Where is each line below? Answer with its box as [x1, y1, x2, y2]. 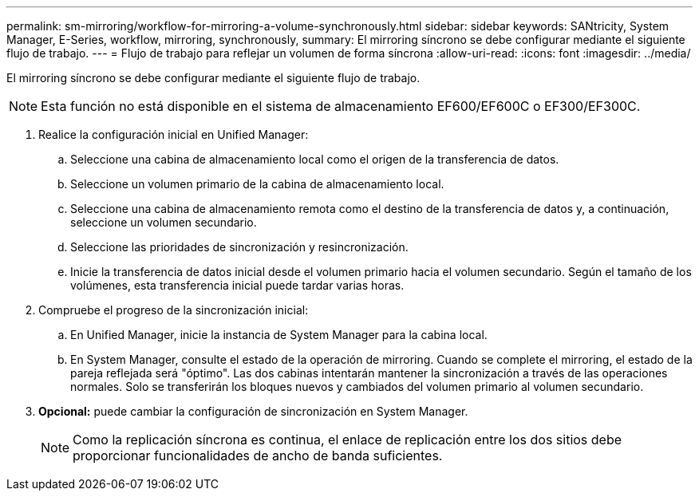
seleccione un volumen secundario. [70, 215, 257, 229]
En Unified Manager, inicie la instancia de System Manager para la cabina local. [70, 328, 488, 341]
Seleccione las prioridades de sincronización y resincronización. [70, 240, 409, 254]
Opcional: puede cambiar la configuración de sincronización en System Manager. [38, 404, 468, 418]
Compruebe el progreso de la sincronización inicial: [38, 303, 309, 317]
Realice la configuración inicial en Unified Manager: [38, 128, 309, 141]
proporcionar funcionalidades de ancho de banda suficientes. [73, 448, 443, 463]
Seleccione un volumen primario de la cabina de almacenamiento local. [70, 177, 444, 191]
